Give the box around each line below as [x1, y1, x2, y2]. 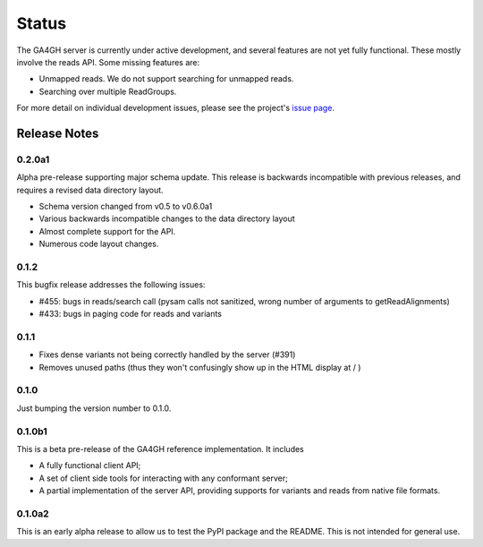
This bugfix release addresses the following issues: [16, 279, 206, 290]
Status [16, 13, 67, 33]
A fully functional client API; [38, 460, 141, 471]
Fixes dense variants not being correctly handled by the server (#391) [38, 349, 296, 360]
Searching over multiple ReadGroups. [38, 86, 177, 97]
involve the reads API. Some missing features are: [16, 56, 200, 67]
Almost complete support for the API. [38, 226, 176, 236]
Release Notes [16, 125, 99, 141]
